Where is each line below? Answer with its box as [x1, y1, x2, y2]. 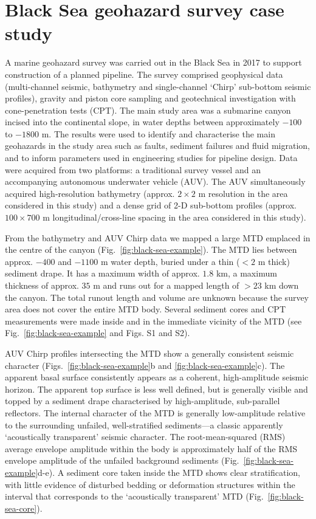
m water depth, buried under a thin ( [101, 255, 240, 267]
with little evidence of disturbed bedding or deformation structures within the [5, 478, 295, 490]
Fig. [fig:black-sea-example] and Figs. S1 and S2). [5, 326, 190, 339]
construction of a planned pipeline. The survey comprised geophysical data [5, 67, 283, 80]
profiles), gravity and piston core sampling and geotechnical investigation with [5, 92, 296, 105]
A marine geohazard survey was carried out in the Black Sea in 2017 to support [5, 56, 302, 69]
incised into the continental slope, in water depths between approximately [5, 115, 280, 128]
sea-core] [5, 501, 37, 514]
